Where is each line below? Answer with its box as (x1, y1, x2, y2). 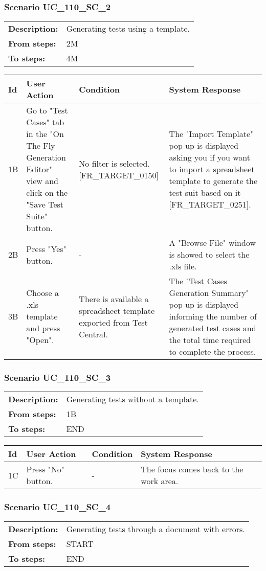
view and (26, 175, 59, 187)
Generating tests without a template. (66, 393, 199, 405)
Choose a (26, 287, 59, 299)
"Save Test (26, 198, 64, 211)
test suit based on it (169, 187, 241, 199)
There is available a (79, 292, 149, 305)
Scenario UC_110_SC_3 (4, 371, 111, 384)
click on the (26, 187, 68, 199)
